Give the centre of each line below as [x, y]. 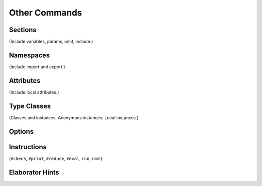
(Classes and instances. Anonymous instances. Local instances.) [74, 117]
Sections [23, 30]
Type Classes [30, 106]
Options [21, 132]
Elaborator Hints [34, 172]
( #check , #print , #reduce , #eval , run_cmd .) [56, 158]
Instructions [28, 147]
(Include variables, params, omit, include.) [51, 42]
